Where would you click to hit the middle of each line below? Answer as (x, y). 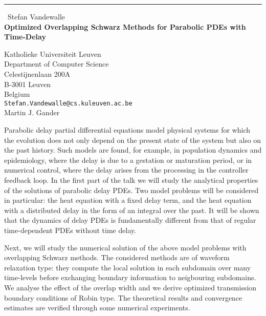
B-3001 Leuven (27, 84)
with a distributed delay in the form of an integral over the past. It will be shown (132, 210)
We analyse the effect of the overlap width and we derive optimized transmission (130, 287)
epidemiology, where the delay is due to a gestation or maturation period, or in (128, 160)
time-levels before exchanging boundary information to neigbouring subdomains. (130, 277)
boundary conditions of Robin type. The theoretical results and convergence (123, 297)
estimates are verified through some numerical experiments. (97, 308)
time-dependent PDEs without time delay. (70, 230)
